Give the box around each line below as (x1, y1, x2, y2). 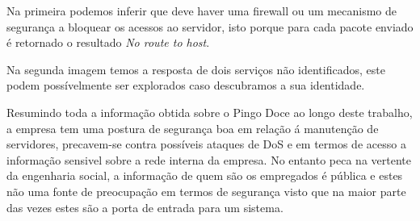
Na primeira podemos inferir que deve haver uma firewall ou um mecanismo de (6, 2, 397, 19)
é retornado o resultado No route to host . (6, 34, 210, 51)
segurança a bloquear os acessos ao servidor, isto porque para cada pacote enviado (6, 18, 414, 35)
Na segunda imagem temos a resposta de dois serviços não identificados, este (6, 60, 385, 77)
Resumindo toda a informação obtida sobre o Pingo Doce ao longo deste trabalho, (6, 103, 413, 120)
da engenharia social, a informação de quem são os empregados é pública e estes (6, 167, 403, 184)
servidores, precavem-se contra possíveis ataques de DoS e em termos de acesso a (6, 136, 406, 152)
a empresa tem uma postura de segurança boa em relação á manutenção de (6, 119, 379, 136)
